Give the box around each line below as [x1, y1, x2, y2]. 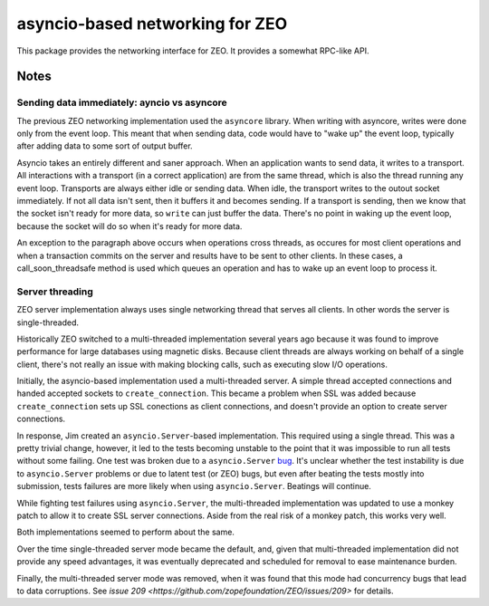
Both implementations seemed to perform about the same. [16, 526, 235, 538]
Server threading [16, 285, 94, 298]
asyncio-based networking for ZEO [16, 14, 288, 34]
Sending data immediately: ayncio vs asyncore [16, 96, 228, 109]
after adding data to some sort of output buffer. [16, 140, 194, 151]
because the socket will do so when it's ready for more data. [16, 220, 243, 231]
